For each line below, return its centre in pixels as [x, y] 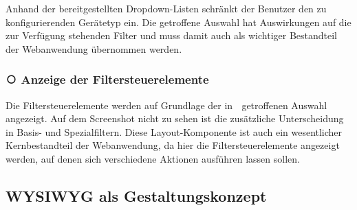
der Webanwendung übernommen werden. [94, 48]
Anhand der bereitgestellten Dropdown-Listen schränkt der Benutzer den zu [166, 8]
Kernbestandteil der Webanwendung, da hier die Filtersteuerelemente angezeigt [173, 145]
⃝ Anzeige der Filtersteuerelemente [107, 79]
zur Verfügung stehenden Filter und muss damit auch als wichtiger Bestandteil [171, 35]
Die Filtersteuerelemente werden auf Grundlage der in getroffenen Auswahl [166, 105]
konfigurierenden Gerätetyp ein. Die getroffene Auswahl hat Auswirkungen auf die [178, 22]
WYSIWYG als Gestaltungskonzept [136, 195]
